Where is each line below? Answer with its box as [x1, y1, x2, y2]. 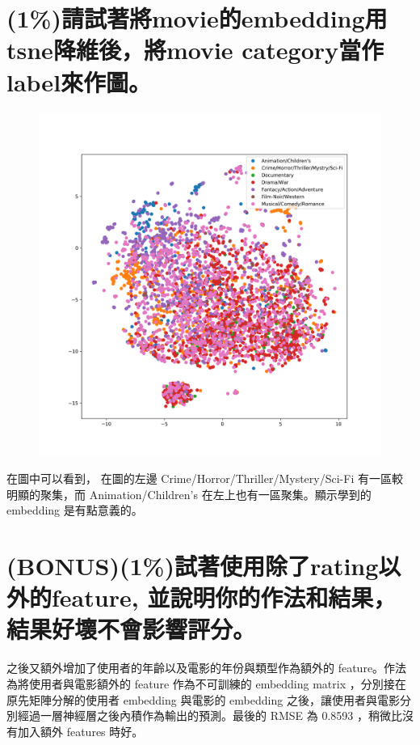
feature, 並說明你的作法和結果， [52, 581, 397, 614]
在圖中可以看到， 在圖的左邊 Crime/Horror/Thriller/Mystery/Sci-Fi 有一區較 [6, 470, 403, 487]
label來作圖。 [6, 65, 152, 98]
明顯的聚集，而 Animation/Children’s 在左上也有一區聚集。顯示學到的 [6, 485, 372, 502]
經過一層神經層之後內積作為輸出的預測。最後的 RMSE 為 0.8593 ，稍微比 [17, 707, 402, 724]
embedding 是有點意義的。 [6, 502, 143, 519]
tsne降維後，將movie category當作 [6, 33, 384, 66]
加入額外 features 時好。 [17, 722, 144, 739]
